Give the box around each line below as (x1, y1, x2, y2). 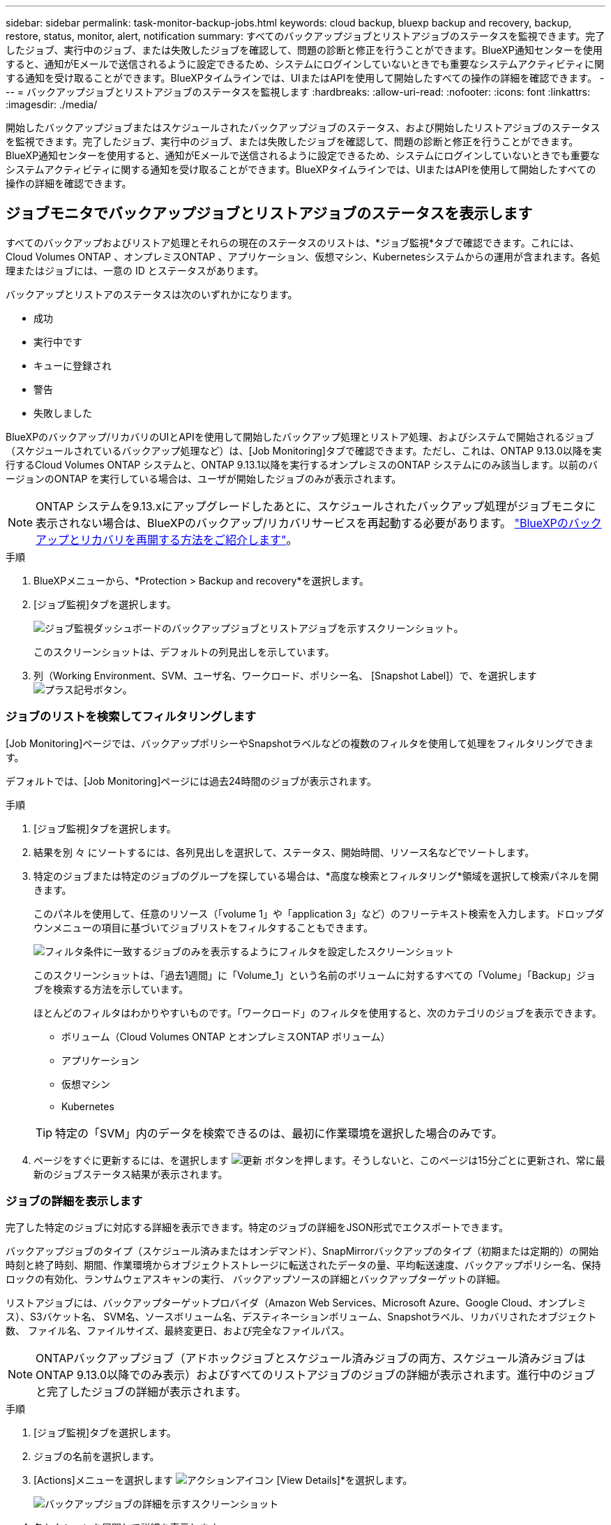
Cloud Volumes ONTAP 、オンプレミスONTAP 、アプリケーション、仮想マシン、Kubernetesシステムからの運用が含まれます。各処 (6, 250, 601, 263)
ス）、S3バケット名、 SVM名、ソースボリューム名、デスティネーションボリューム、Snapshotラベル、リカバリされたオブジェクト (6, 1311, 597, 1323)
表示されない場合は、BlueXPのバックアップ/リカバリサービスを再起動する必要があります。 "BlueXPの (36, 515, 568, 530)
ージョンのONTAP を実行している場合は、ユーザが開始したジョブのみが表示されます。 (6, 472, 402, 485)
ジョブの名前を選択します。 (33, 1450, 160, 1463)
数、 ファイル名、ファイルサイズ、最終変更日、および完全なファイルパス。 (6, 1325, 350, 1337)
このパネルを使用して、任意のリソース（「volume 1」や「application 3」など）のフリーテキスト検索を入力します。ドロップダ (33, 907, 605, 920)
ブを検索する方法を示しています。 (33, 982, 189, 995)
